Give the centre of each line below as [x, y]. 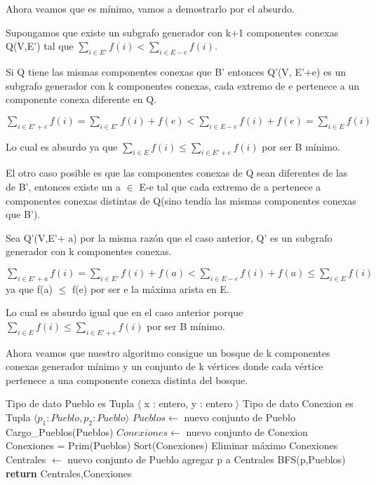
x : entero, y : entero [188, 403]
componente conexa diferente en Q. [81, 99]
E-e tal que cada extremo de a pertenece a [230, 186]
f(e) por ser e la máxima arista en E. [150, 288]
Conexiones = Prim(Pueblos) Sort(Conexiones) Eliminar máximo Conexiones [172, 445]
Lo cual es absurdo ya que [62, 146]
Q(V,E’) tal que [40, 46]
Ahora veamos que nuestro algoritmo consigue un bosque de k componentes [168, 352]
